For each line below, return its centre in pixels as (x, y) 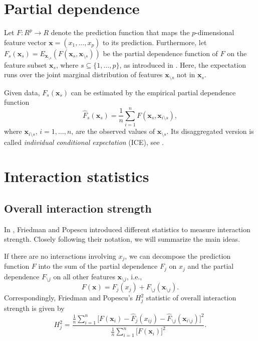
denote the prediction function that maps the (120, 32)
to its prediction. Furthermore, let (155, 42)
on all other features (84, 276)
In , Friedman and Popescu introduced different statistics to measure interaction (127, 229)
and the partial (211, 266)
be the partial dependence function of (160, 53)
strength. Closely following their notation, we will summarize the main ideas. (122, 239)
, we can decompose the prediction (178, 255)
